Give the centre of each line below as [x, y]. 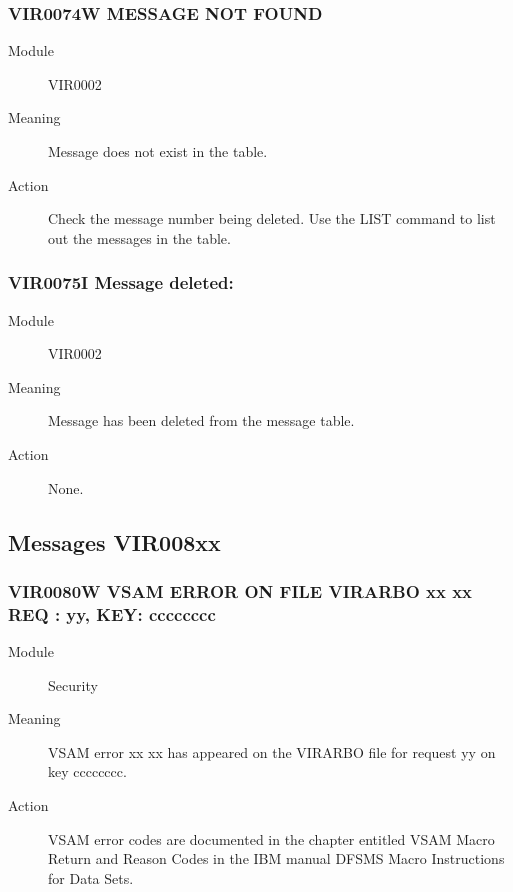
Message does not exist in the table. [158, 151]
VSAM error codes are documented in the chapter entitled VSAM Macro [271, 838]
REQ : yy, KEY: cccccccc [112, 613]
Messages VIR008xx [114, 541]
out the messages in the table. [139, 237]
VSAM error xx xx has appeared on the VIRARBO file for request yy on [272, 751]
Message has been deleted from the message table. [201, 420]
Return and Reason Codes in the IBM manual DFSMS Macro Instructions [276, 858]
